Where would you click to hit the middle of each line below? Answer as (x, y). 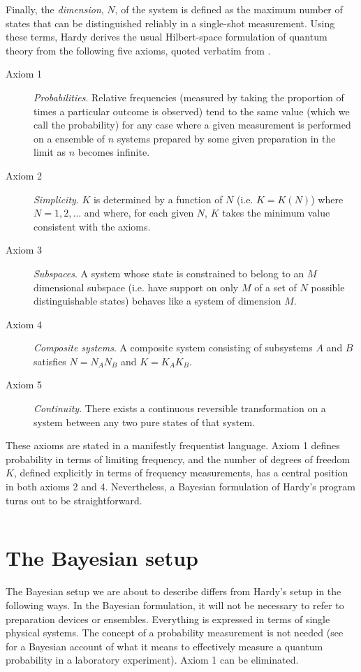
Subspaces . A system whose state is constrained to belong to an (169, 273)
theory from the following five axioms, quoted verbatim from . (138, 50)
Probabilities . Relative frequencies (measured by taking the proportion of (189, 97)
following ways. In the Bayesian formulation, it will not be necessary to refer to (175, 605)
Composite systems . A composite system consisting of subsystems (173, 348)
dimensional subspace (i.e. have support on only (136, 287)
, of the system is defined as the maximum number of (229, 9)
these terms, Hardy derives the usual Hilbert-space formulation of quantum (167, 37)
